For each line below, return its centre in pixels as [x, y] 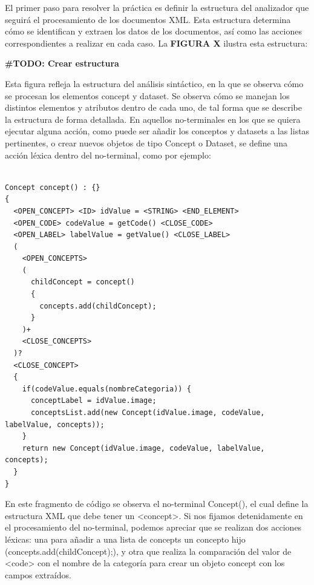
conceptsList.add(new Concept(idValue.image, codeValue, [148, 413]
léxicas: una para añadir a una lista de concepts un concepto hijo [125, 539]
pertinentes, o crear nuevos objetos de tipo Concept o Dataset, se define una [146, 142]
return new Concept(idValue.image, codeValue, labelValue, [143, 448]
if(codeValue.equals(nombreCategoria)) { [106, 389]
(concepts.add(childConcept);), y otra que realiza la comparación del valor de [148, 551]
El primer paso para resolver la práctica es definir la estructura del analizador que [157, 7]
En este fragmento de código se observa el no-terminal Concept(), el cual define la [157, 504]
